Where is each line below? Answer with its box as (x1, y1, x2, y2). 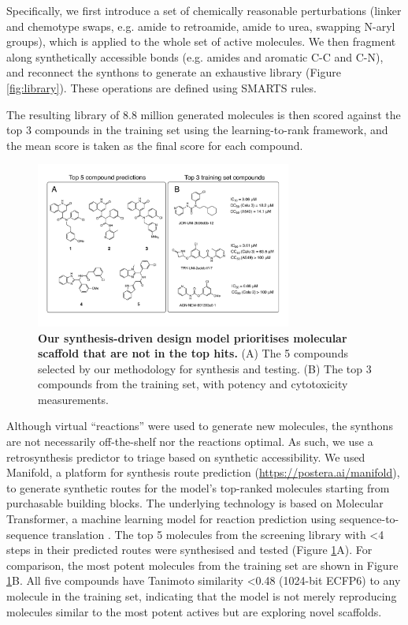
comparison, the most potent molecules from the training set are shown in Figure (6, 556, 399, 573)
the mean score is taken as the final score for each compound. (6, 137, 303, 153)
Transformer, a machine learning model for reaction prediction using (6, 511, 336, 527)
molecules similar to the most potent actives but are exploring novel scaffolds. (6, 603, 382, 619)
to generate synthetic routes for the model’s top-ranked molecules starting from (6, 479, 390, 496)
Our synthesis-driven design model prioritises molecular (38, 329, 347, 346)
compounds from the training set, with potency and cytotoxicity (38, 376, 348, 392)
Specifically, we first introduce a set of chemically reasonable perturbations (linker (6, 2, 402, 18)
